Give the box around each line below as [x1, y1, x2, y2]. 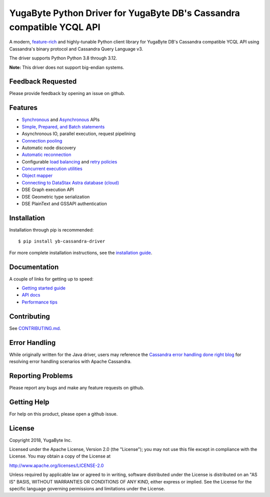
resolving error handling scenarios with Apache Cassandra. [9, 358, 132, 364]
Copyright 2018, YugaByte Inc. [9, 437, 72, 443]
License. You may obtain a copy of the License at [9, 453, 111, 459]
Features [9, 103, 37, 112]
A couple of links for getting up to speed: [9, 275, 93, 282]
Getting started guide [21, 285, 66, 291]
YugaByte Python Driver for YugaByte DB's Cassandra [9, 7, 240, 18]
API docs [21, 292, 40, 298]
